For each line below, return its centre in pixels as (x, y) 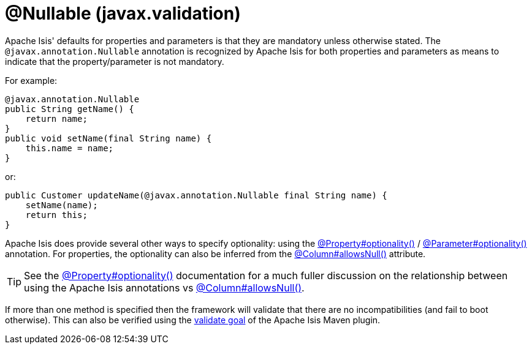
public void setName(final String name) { (108, 138)
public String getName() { (70, 109)
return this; (56, 215)
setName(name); (62, 205)
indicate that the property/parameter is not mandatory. (115, 61)
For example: (31, 80)
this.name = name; (70, 148)
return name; (56, 118)
